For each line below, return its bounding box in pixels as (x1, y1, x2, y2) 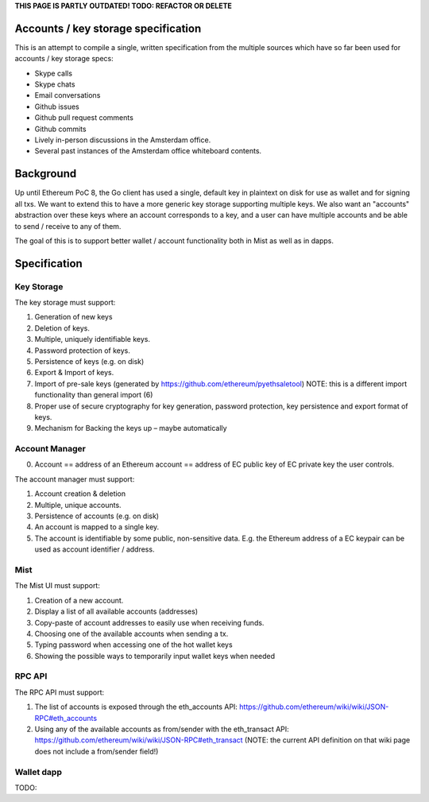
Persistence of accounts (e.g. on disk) (34, 511, 159, 521)
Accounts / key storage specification (14, 21, 202, 35)
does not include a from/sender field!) (34, 746, 159, 756)
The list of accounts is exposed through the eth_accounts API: (34, 702, 238, 711)
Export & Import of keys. (34, 368, 114, 378)
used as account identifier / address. (34, 544, 155, 554)
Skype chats (34, 79, 75, 89)
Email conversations (34, 91, 101, 100)
